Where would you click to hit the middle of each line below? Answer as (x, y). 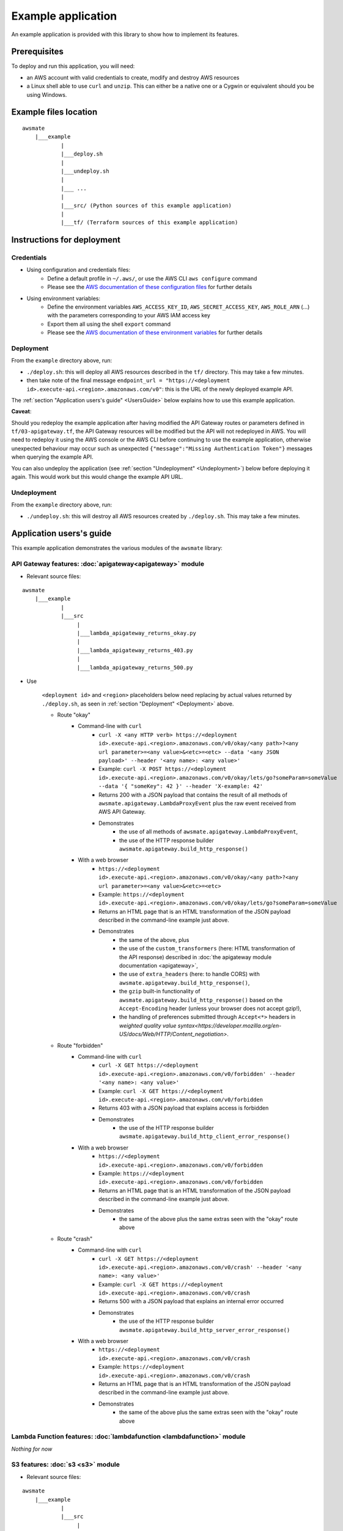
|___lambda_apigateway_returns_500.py (135, 667)
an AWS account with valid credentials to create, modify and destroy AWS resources (133, 77)
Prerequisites (37, 52)
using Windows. (47, 94)
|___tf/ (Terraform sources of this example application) (149, 223)
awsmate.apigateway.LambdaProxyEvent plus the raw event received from (197, 803)
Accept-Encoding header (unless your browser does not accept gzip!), (211, 1008)
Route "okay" (74, 715)
